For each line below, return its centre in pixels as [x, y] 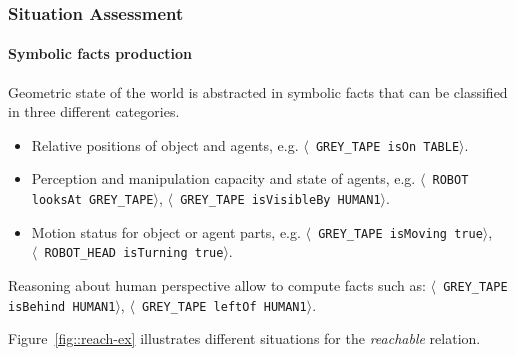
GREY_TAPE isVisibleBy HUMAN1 [280, 200]
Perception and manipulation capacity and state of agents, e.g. [223, 178]
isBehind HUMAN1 [62, 306]
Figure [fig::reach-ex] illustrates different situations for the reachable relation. [244, 338]
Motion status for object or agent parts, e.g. [166, 231]
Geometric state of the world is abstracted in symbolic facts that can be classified [258, 91]
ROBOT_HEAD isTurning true [134, 253]
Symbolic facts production [100, 53]
